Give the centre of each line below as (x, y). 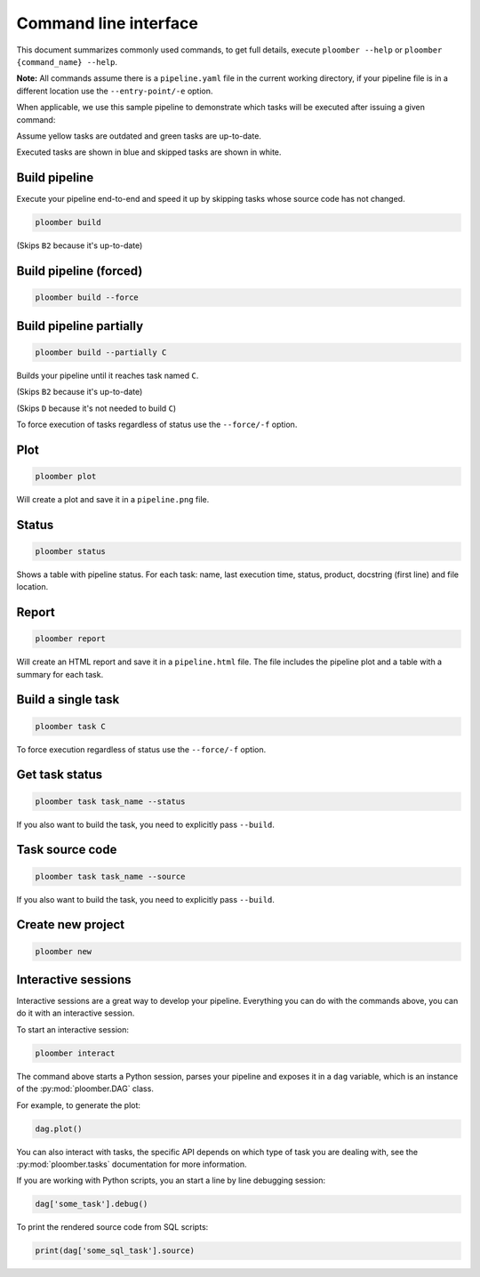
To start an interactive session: (72, 1029)
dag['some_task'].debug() (92, 1204)
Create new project (70, 925)
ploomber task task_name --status (110, 801)
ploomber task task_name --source (110, 876)
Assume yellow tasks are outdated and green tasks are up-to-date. (139, 136)
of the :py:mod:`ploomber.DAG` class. (85, 1088)
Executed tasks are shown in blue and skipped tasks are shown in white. (149, 152)
